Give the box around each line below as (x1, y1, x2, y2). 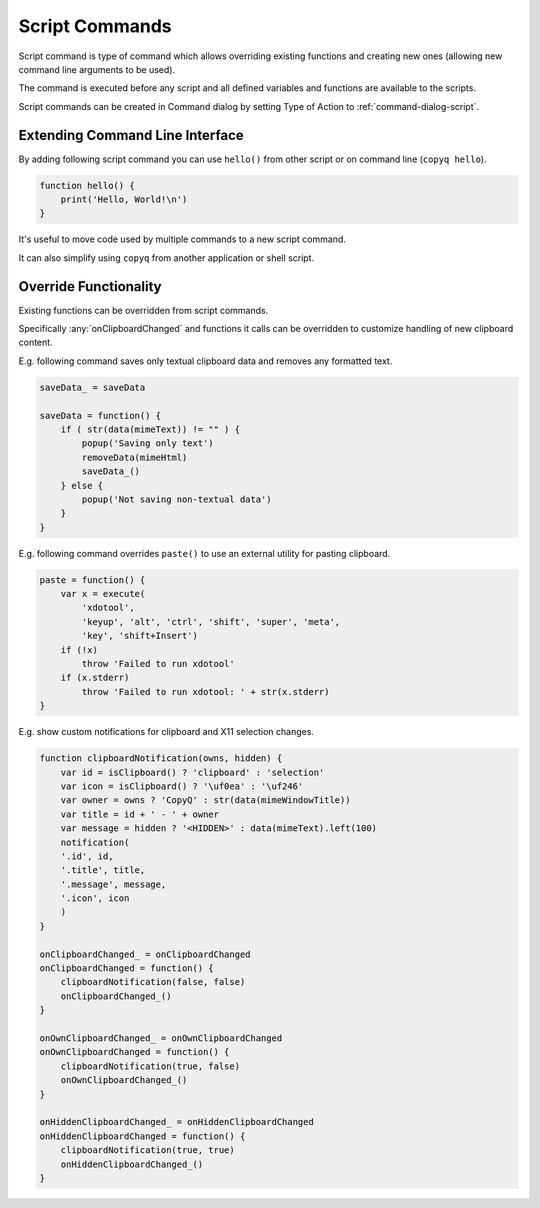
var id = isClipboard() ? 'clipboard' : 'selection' (60, 766, 325, 778)
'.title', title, (60, 865, 146, 876)
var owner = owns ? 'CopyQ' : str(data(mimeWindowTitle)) (60, 795, 351, 806)
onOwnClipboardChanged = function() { (39, 1046, 230, 1058)
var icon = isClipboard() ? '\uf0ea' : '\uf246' (60, 780, 304, 792)
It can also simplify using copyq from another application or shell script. (18, 251, 315, 264)
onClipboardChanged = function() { (39, 963, 214, 974)
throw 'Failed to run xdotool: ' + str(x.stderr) (81, 686, 330, 697)
